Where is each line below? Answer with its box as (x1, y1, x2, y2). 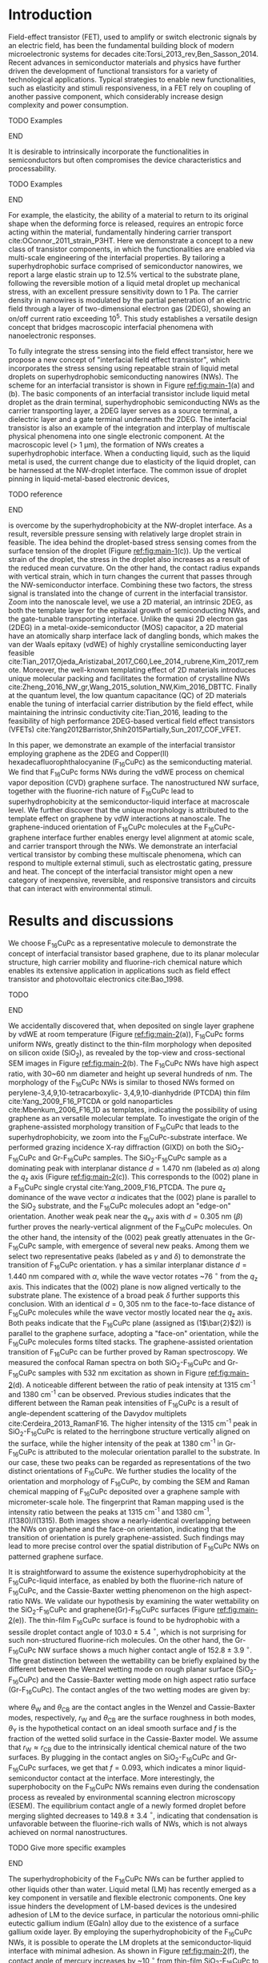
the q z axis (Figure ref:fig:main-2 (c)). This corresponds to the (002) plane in (8, 1171, 258, 1183)
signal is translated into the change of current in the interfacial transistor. (8, 588, 248, 598)
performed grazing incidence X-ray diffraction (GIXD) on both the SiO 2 (8, 1142, 242, 1154)
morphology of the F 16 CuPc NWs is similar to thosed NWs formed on (8, 1077, 234, 1089)
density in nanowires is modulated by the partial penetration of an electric (8, 295, 251, 305)
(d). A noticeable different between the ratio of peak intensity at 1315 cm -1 (12, 1379, 256, 1390)
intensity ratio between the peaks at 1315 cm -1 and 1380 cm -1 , (8, 1506, 212, 1516)
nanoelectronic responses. (8, 331, 96, 340)
